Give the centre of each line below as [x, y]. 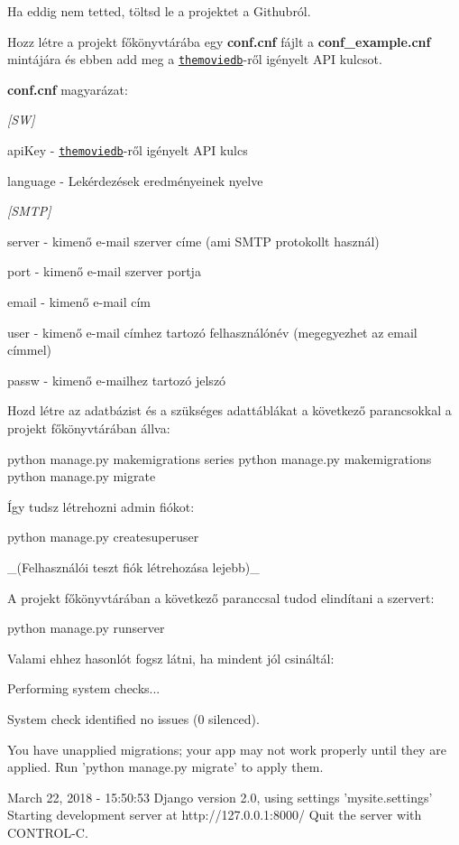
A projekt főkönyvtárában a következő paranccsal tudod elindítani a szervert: [221, 597]
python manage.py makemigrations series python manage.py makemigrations [220, 458]
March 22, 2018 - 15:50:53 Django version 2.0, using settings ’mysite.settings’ [220, 797]
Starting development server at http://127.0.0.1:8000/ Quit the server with [215, 815]
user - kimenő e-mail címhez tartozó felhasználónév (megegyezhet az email [212, 332]
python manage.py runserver [86, 628]
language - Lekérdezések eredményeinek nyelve [135, 180]
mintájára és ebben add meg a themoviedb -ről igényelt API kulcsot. [195, 59]
